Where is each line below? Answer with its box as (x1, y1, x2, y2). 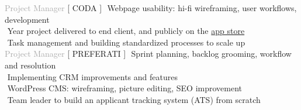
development (5, 13, 50, 25)
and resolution (5, 59, 56, 71)
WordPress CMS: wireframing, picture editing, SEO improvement (7, 82, 243, 94)
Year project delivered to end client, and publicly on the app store (7, 25, 245, 37)
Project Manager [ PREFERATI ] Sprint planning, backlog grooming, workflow (5, 47, 292, 60)
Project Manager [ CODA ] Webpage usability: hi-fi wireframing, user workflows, (5, 2, 297, 13)
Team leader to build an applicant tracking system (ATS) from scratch (7, 93, 261, 105)
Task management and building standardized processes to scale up (7, 36, 245, 48)
